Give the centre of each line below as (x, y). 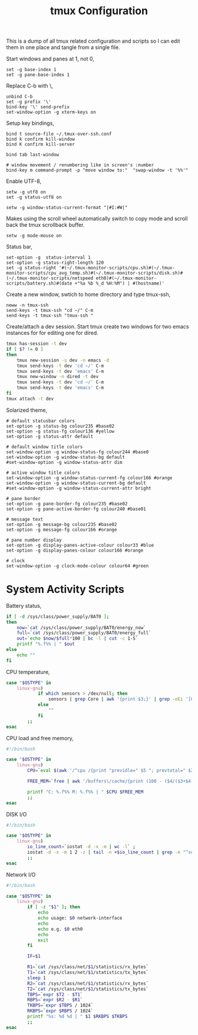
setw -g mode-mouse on (34, 236)
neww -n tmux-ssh (27, 305)
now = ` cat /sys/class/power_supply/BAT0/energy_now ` (81, 628)
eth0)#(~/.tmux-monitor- (126, 278)
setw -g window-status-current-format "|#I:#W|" (67, 208)
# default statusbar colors (41, 421)
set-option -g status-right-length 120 (55, 263)
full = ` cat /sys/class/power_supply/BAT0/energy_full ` (84, 633)
